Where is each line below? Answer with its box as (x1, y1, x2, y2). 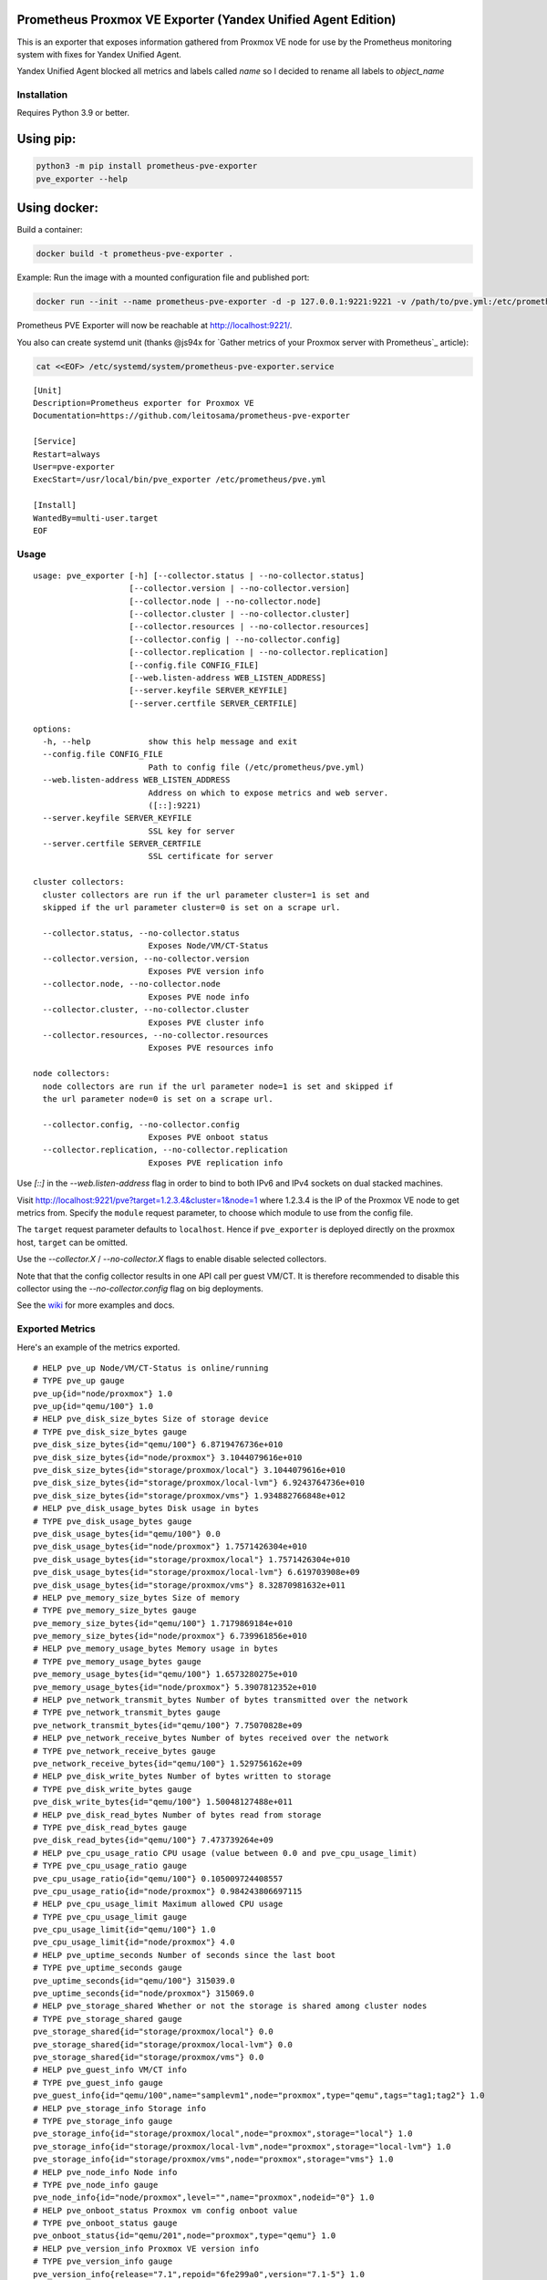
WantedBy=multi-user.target (33, 513, 159, 523)
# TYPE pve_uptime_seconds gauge (33, 1963, 182, 1974)
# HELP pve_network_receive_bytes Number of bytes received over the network (33, 1733, 389, 1744)
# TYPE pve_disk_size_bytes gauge (33, 1426, 187, 1436)
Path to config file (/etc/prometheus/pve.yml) (148, 762, 365, 772)
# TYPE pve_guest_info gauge (33, 2078, 163, 2088)
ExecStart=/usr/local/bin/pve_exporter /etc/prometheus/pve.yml (33, 474, 327, 485)
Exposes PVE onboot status (148, 1132, 269, 1143)
